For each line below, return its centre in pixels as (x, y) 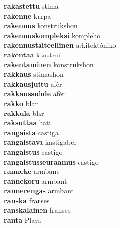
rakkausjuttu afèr (33, 84)
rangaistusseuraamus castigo (51, 161)
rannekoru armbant (36, 181)
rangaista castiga (31, 132)
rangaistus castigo (33, 151)
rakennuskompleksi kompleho (52, 35)
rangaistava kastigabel (40, 142)
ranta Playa (23, 220)
